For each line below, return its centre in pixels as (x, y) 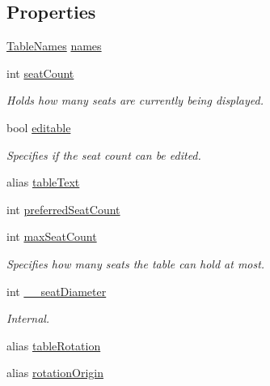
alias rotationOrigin (55, 373)
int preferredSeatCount (63, 209)
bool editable (39, 127)
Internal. (28, 318)
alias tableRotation (54, 345)
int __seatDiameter (57, 291)
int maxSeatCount (52, 236)
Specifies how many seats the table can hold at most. (136, 263)
